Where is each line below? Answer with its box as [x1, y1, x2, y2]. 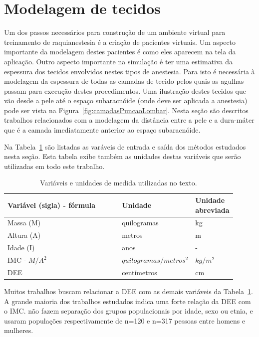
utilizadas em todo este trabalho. [4, 161, 105, 171]
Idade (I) [7, 242, 35, 253]
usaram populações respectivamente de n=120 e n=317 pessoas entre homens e [4, 315, 246, 326]
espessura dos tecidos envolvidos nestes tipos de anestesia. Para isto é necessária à [4, 66, 255, 76]
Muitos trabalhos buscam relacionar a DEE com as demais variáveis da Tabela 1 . [4, 286, 253, 296]
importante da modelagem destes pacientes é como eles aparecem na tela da [4, 46, 236, 57]
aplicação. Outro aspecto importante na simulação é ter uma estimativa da [4, 56, 233, 66]
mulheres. [4, 325, 33, 336]
